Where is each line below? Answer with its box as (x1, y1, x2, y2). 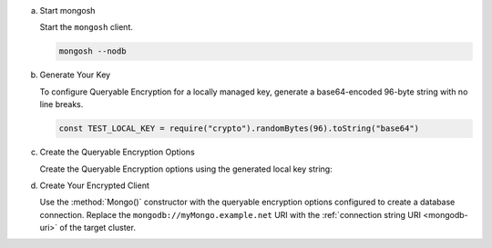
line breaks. (39, 99, 84, 110)
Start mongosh (39, 5, 96, 15)
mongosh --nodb (58, 46, 127, 56)
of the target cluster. (59, 223, 137, 233)
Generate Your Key (39, 69, 111, 81)
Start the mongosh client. (39, 22, 134, 33)
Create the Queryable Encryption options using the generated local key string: (39, 164, 333, 174)
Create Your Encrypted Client (39, 180, 150, 191)
